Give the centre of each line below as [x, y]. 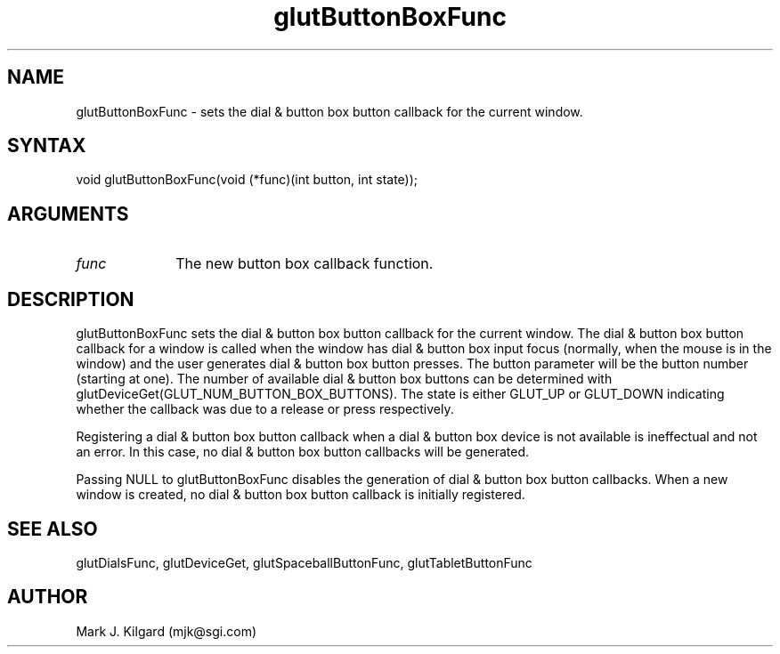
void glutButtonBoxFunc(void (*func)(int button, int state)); [247, 180]
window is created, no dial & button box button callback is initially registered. [301, 495]
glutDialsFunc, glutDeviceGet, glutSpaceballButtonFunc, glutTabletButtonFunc [304, 562]
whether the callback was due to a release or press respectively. [265, 409]
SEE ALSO [53, 529]
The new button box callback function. [305, 264]
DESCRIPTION [71, 299]
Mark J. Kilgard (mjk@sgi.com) [167, 631]
